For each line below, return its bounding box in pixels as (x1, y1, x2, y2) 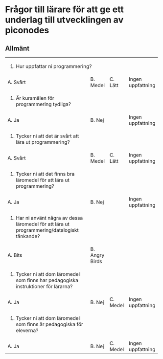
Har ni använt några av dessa (16, 215, 83, 221)
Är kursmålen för (16, 95, 55, 101)
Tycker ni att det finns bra (16, 171, 75, 177)
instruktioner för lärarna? (16, 283, 73, 290)
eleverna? (16, 327, 39, 334)
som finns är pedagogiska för (16, 321, 83, 328)
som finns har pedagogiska (16, 277, 78, 284)
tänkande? (16, 233, 40, 240)
